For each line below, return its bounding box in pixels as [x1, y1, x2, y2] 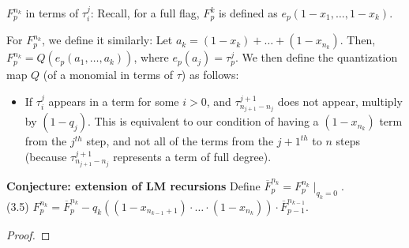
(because [24, 148, 67, 164]
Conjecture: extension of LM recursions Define [6, 177, 261, 194]
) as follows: [181, 66, 239, 83]
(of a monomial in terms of [43, 66, 174, 83]
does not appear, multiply [277, 93, 403, 110]
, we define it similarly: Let [42, 32, 173, 48]
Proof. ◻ [6, 226, 51, 242]
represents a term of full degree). [113, 148, 272, 164]
